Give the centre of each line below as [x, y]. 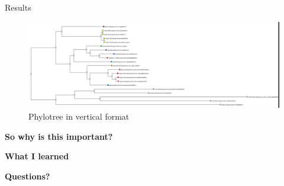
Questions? [28, 176]
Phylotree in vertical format [79, 116]
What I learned [37, 156]
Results [18, 7]
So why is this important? [59, 136]
